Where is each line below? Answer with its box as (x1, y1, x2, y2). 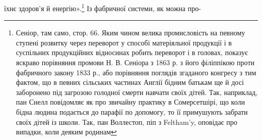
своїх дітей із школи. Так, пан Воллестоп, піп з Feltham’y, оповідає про (16, 116, 237, 127)
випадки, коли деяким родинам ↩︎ (16, 126, 117, 137)
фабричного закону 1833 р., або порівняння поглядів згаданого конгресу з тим (16, 67, 256, 77)
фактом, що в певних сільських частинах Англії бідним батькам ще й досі (16, 77, 244, 87)
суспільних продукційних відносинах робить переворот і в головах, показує (16, 47, 248, 58)
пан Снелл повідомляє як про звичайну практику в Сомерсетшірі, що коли (16, 97, 245, 107)
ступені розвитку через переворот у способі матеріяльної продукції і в (16, 37, 232, 48)
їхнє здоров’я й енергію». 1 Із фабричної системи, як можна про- (4, 2, 201, 13)
